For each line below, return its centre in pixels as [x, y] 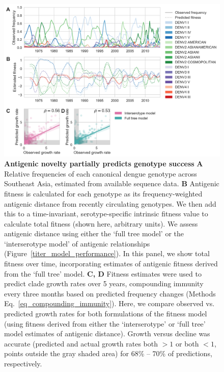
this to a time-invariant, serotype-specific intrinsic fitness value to [106, 214]
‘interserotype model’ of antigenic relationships [77, 243]
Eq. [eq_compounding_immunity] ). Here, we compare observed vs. [109, 303]
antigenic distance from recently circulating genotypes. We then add [110, 203]
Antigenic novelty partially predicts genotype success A [104, 164]
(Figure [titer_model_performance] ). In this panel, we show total [107, 253]
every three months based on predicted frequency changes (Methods [110, 293]
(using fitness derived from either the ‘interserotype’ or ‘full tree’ [105, 323]
